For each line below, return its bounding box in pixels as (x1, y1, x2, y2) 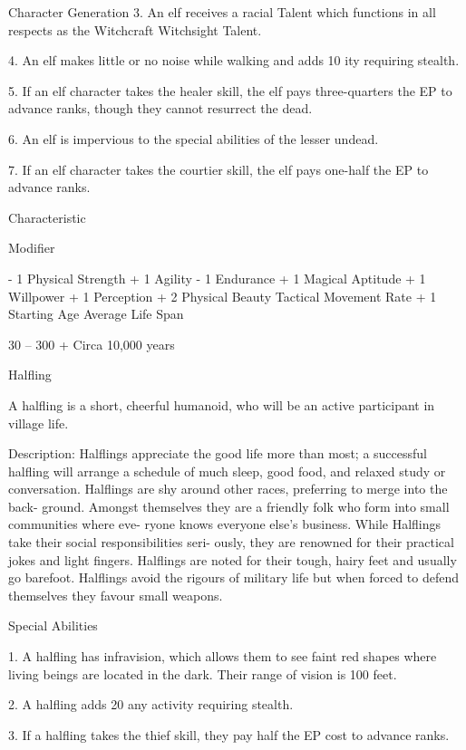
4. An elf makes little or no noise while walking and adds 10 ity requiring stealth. (8, 51, 460, 70)
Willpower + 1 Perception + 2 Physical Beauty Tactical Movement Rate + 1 (8, 286, 437, 305)
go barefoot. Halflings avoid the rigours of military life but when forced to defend (8, 568, 460, 587)
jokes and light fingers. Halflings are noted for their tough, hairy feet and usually (8, 550, 457, 569)
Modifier (8, 238, 55, 257)
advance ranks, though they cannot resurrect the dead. (8, 99, 313, 118)
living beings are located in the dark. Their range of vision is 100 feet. (8, 664, 397, 683)
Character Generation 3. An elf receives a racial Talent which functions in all (8, 3, 436, 21)
